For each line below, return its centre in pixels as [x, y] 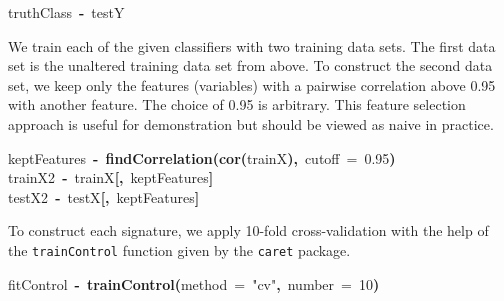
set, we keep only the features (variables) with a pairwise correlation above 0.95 [252, 84]
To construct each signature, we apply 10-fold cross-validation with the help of [248, 230]
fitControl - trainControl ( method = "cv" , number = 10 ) [194, 283]
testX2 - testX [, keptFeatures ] [104, 196]
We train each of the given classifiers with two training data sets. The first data [252, 45]
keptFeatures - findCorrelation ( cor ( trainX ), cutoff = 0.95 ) [202, 157]
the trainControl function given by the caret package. [179, 249]
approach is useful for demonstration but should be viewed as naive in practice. [251, 123]
